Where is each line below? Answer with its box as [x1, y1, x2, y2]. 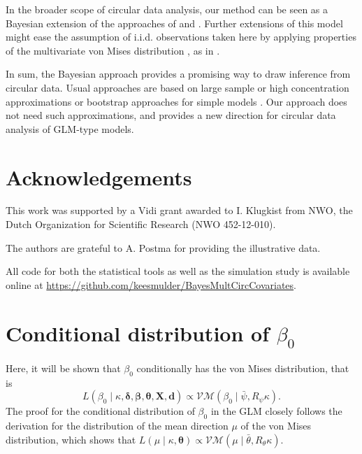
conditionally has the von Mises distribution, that [136, 360, 349, 375]
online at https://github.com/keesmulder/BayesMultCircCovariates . [6, 277, 296, 292]
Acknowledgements [6, 162, 192, 191]
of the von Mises [240, 418, 312, 433]
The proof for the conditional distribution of [6, 404, 195, 418]
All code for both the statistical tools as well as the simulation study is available [6, 264, 350, 278]
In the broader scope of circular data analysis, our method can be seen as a [6, 2, 328, 16]
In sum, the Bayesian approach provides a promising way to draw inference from [6, 66, 351, 81]
